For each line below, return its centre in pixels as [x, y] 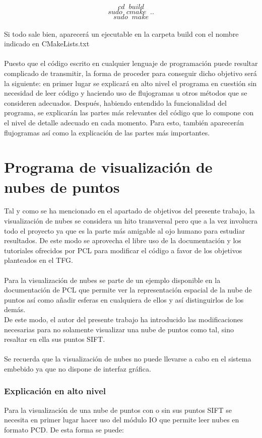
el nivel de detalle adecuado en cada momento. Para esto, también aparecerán [124, 122]
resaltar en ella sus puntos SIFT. [55, 339]
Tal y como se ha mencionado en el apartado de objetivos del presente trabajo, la [129, 211]
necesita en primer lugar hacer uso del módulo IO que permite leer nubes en [122, 420]
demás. [15, 309]
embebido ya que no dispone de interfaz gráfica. [78, 368]
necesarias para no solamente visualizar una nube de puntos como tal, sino [119, 329]
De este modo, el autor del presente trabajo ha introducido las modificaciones [124, 319]
